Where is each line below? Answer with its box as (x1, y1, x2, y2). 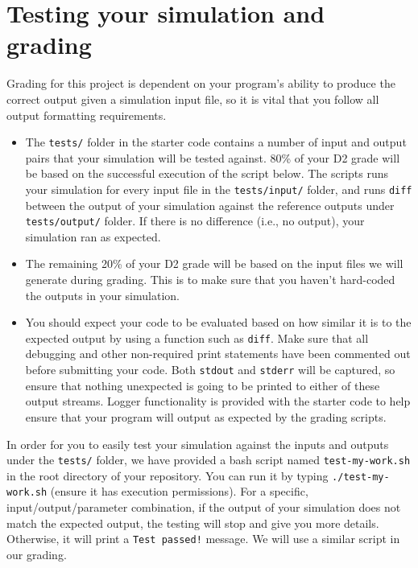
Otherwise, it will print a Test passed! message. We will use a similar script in (6, 530, 400, 547)
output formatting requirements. (6, 106, 167, 123)
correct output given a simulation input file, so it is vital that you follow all (6, 90, 379, 107)
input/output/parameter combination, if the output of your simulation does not (6, 499, 401, 516)
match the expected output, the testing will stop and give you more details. (6, 514, 379, 531)
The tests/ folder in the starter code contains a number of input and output (25, 134, 407, 150)
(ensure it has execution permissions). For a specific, (50, 483, 308, 500)
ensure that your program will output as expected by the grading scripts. (25, 408, 387, 425)
